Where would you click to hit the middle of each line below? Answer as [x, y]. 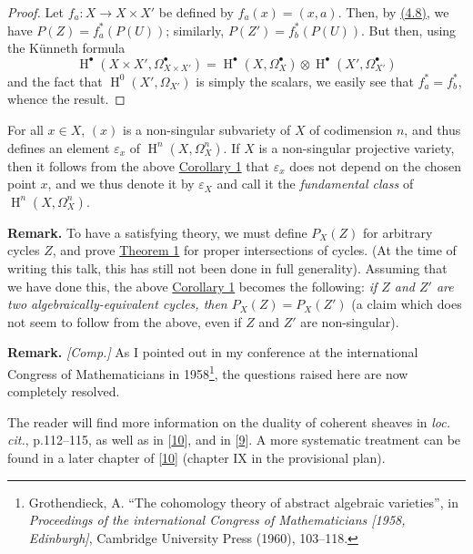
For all [25, 129]
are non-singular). [350, 321]
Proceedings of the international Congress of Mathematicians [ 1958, [217, 520]
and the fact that [55, 81]
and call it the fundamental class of [315, 184]
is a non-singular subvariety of [206, 129]
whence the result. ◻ [66, 99]
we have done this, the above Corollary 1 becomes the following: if [192, 286]
